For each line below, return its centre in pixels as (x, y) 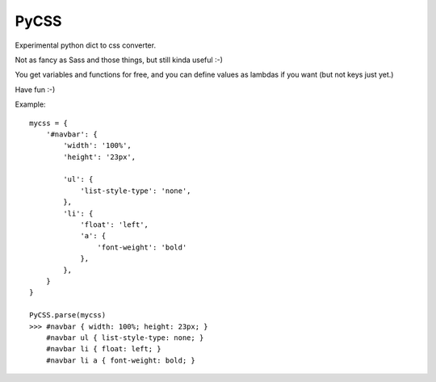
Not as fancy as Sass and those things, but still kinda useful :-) (119, 60)
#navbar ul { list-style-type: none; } (125, 338)
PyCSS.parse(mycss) (68, 315)
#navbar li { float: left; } (103, 349)
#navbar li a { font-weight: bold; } (120, 360)
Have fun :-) (35, 90)
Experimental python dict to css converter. (86, 45)
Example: (30, 104)
